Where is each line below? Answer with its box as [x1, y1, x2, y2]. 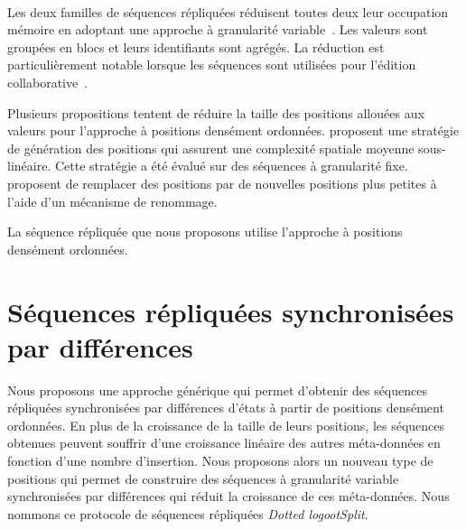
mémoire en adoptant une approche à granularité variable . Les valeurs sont [7, 20, 428, 39]
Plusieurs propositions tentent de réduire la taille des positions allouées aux [7, 103, 424, 122]
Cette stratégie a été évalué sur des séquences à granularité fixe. [54, 156, 408, 175]
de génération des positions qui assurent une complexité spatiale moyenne [7, 138, 415, 157]
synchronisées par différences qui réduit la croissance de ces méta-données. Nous [7, 487, 450, 506]
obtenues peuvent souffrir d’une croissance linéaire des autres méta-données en [7, 433, 441, 452]
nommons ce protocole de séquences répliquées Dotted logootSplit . [7, 504, 368, 523]
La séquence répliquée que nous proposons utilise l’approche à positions [7, 222, 403, 241]
